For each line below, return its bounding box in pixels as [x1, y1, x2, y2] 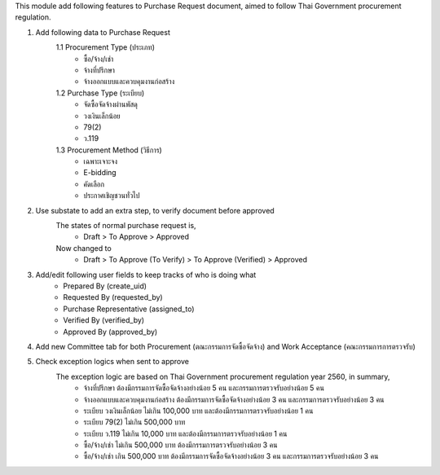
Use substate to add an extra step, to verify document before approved [35, 205, 275, 215]
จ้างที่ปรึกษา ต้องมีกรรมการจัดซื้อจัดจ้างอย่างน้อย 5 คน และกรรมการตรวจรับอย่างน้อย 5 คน [83, 383, 325, 393]
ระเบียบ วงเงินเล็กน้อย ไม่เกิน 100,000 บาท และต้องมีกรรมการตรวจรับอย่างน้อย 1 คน [83, 406, 314, 416]
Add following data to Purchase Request [35, 27, 170, 37]
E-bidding [83, 168, 117, 178]
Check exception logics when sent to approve [35, 357, 189, 367]
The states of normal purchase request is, [55, 221, 196, 231]
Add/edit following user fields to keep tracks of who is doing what [35, 270, 257, 279]
